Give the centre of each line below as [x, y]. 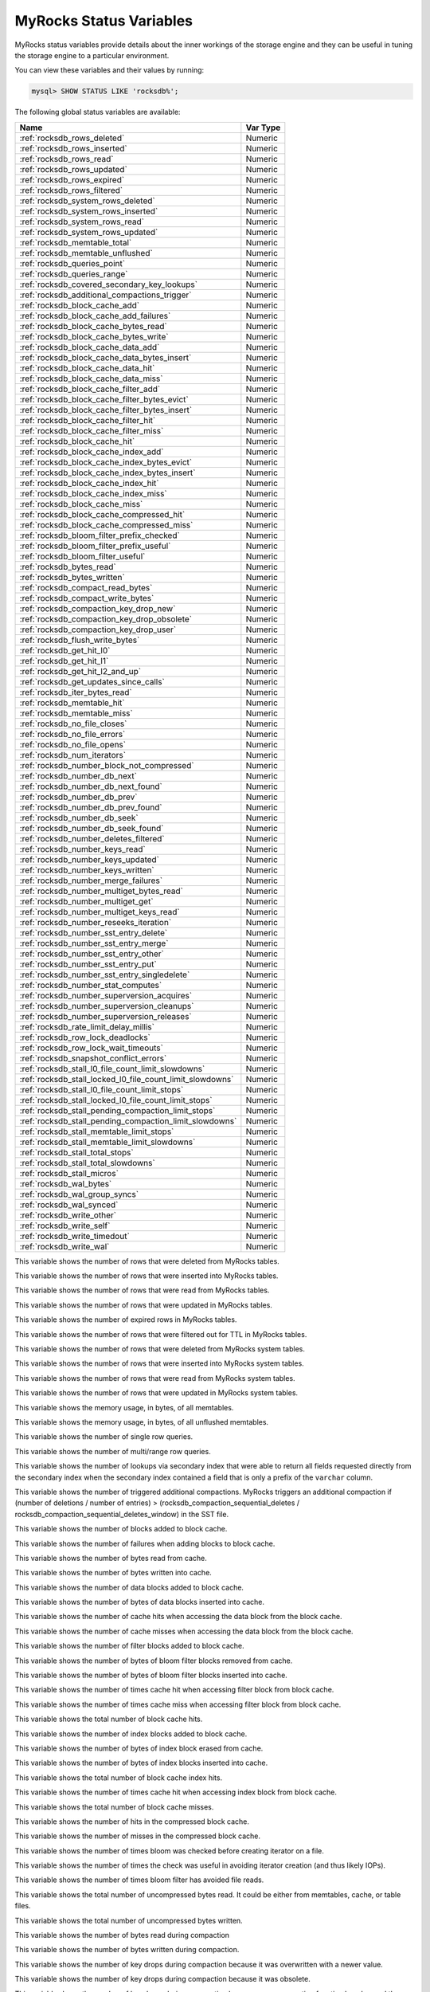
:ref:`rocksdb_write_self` [65, 1225]
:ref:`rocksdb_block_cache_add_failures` [95, 316]
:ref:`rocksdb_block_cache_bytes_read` [93, 326]
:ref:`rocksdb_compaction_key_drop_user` [98, 629]
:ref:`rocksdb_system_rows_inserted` [89, 211]
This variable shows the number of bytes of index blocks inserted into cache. [141, 1763]
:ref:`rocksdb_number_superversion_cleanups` [107, 1006]
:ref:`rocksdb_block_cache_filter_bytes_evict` [104, 399]
